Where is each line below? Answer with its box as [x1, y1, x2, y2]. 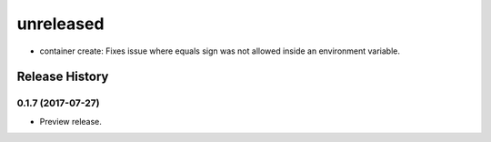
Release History [16, 69, 109, 85]
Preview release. [39, 116, 102, 127]
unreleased [16, 14, 105, 34]
